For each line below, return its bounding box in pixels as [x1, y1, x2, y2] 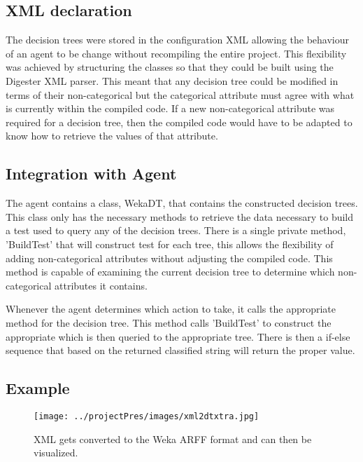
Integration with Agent [6, 163, 177, 184]
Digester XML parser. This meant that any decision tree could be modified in [6, 73, 339, 88]
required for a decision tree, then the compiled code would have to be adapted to [6, 114, 353, 129]
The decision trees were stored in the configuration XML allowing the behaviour [6, 32, 350, 47]
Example [6, 377, 70, 399]
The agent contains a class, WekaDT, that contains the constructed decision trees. [6, 196, 358, 210]
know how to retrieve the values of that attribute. [6, 128, 218, 143]
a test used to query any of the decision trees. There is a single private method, [6, 223, 346, 238]
